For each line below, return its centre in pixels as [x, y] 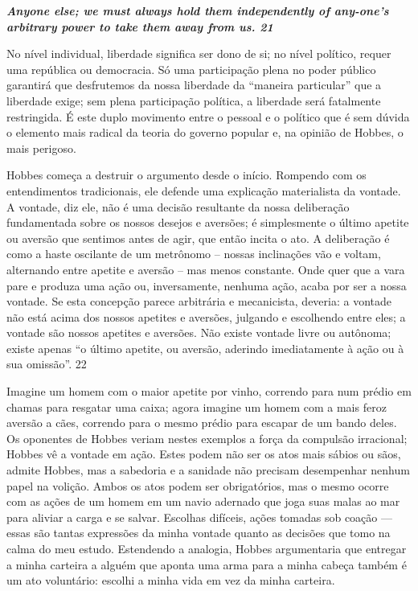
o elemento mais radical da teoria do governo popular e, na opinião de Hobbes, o [205, 132]
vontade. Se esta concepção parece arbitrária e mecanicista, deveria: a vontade [199, 301]
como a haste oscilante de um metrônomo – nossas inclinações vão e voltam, [194, 254]
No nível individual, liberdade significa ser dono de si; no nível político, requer [199, 53]
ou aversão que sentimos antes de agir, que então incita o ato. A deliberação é [198, 238]
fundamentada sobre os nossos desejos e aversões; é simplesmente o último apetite [208, 222]
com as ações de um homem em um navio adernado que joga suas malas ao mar [203, 501]
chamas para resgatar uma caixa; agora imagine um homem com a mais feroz [197, 406]
